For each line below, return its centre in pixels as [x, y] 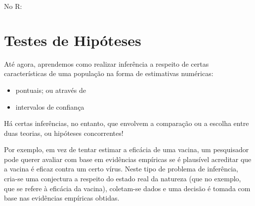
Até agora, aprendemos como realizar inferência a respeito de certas [106, 63]
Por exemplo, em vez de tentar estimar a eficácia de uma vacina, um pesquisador [127, 149]
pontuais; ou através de [51, 90]
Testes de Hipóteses [73, 40]
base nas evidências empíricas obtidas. [62, 198]
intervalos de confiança [50, 106]
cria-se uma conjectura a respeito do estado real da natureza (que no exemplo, [123, 179]
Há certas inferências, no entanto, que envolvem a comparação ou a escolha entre [127, 123]
